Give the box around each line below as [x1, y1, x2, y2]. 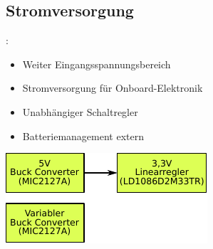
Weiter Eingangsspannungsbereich [22, 56, 171, 71]
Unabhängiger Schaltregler [22, 104, 138, 119]
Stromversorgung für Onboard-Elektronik [22, 80, 203, 95]
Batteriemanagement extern [22, 128, 144, 143]
